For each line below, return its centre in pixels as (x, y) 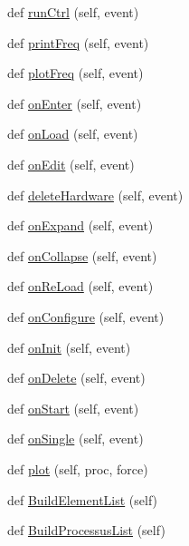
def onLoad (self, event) (73, 134)
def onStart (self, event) (73, 408)
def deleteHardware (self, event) (95, 195)
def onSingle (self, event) (76, 439)
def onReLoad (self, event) (80, 286)
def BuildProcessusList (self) (86, 530)
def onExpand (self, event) (80, 225)
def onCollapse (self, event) (82, 255)
